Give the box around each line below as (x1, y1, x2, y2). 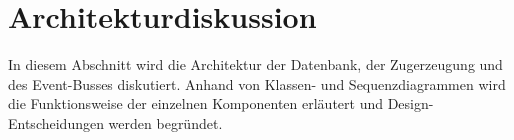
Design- (387, 93, 434, 114)
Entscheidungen (8, 112, 104, 133)
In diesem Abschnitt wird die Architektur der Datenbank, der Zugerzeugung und (8, 54, 503, 75)
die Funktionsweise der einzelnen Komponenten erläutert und (8, 93, 383, 114)
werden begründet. (108, 112, 223, 133)
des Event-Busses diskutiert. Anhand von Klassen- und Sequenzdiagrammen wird (8, 73, 506, 94)
